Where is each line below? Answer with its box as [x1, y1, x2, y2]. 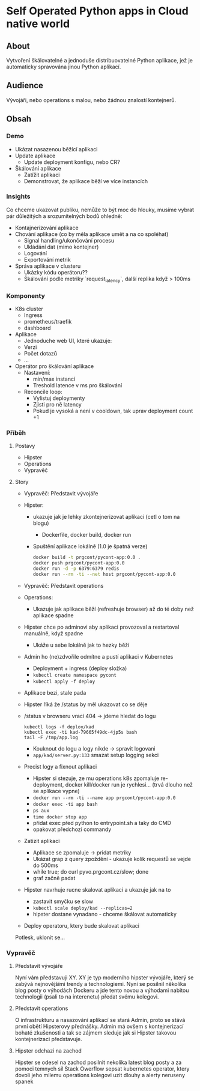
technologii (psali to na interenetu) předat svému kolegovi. [14, 993, 159, 1000]
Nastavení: [23, 369, 51, 376]
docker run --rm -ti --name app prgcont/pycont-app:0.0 [32, 794, 176, 801]
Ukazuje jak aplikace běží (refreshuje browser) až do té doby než [32, 605, 194, 612]
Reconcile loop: [23, 388, 62, 395]
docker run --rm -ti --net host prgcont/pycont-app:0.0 [32, 571, 176, 577]
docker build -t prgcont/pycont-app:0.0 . [32, 554, 141, 561]
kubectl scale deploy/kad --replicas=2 [32, 905, 133, 911]
